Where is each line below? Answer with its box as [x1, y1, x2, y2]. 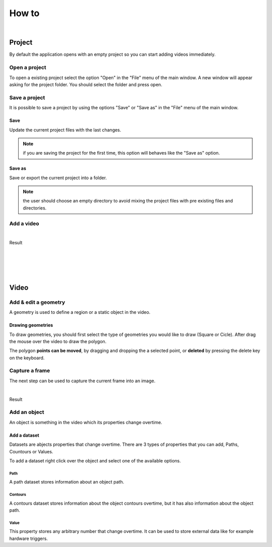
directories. [23, 204, 47, 211]
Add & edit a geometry [9, 299, 65, 306]
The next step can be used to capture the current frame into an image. [9, 378, 156, 384]
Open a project [9, 64, 46, 71]
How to [9, 8, 40, 19]
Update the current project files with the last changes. [9, 126, 121, 133]
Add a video [9, 220, 40, 227]
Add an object [9, 408, 45, 416]
